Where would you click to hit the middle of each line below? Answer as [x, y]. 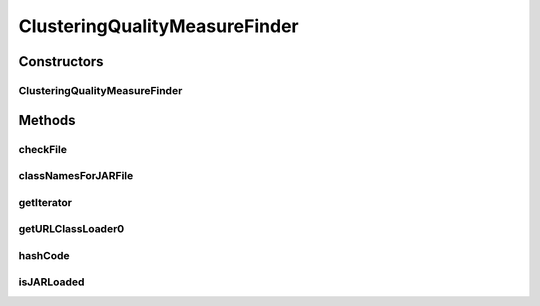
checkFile [42, 149]
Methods [47, 120]
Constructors [61, 61]
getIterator [45, 202]
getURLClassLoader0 [71, 229]
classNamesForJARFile [76, 176]
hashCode [44, 255]
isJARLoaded [51, 282]
